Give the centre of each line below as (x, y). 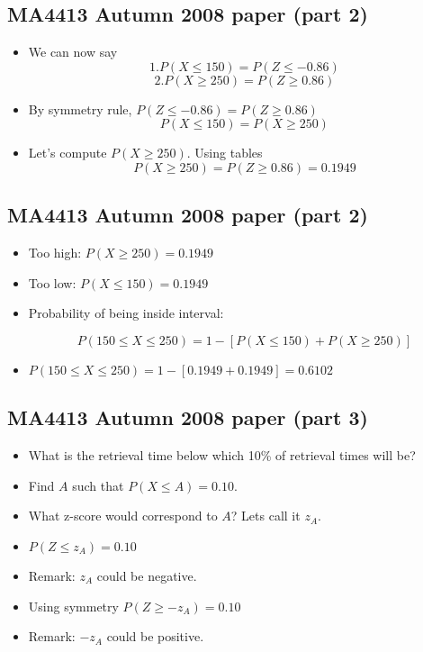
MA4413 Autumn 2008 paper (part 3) (188, 417)
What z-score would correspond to (123, 516)
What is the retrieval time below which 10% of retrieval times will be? (222, 455)
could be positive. (155, 636)
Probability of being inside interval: (126, 313)
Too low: (52, 282)
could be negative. (147, 575)
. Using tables (225, 153)
